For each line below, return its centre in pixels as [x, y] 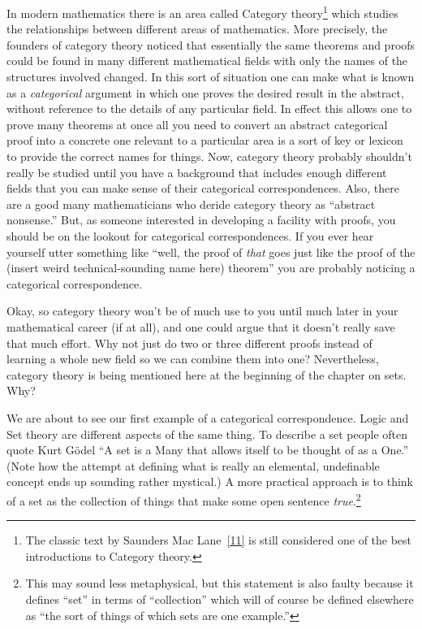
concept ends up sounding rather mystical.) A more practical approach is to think [210, 482]
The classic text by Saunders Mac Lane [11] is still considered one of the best [219, 540]
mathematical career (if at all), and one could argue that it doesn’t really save [201, 326]
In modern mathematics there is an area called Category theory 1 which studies [202, 12]
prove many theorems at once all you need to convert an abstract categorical [197, 124]
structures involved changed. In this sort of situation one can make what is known [211, 77]
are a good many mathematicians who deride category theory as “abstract [191, 204]
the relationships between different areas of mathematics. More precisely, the [197, 29]
